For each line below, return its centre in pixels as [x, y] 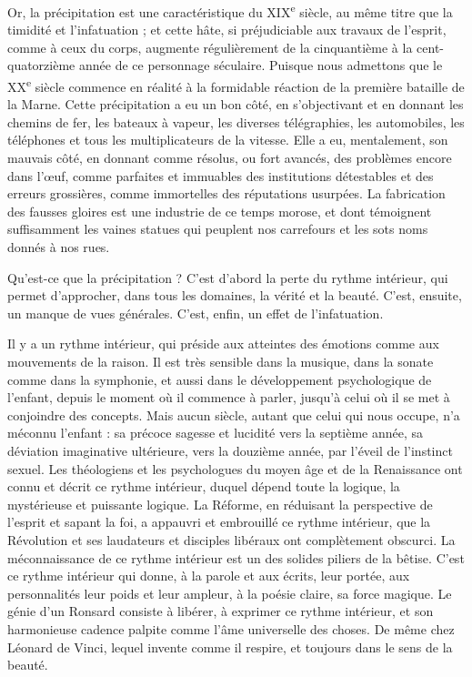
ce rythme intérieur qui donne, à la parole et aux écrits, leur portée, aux [209, 576]
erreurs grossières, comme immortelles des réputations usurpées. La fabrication [226, 193]
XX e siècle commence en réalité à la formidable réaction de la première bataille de [236, 85]
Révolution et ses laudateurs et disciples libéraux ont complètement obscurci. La [231, 539]
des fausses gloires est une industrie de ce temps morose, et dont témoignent [220, 211]
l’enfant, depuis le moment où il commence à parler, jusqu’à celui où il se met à [229, 397]
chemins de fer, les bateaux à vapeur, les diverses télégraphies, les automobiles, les [236, 121]
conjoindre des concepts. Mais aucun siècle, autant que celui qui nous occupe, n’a [234, 414]
